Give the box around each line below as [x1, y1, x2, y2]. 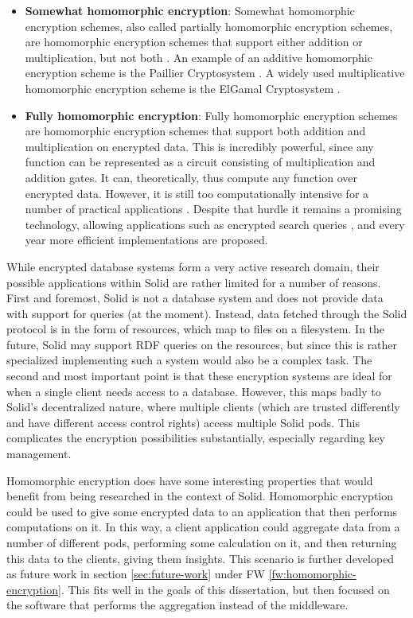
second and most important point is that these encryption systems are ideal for [6, 367, 392, 384]
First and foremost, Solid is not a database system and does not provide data [6, 290, 384, 306]
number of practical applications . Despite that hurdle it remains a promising [25, 200, 402, 217]
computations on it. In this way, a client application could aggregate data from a [6, 519, 400, 535]
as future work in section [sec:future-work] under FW [6, 566, 265, 582]
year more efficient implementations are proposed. [25, 231, 268, 248]
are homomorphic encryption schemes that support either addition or [25, 33, 363, 50]
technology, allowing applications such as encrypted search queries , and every [25, 216, 405, 232]
